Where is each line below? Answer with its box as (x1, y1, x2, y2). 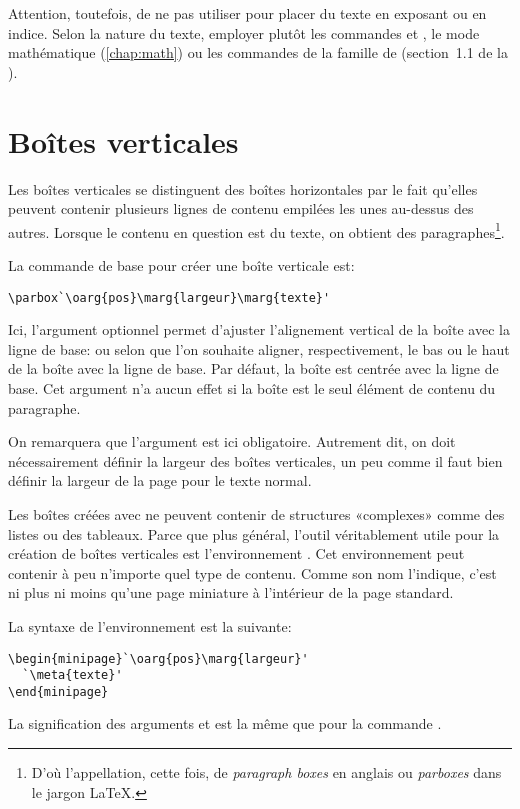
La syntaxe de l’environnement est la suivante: (8, 615, 292, 636)
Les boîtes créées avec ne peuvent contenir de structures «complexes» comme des (8, 503, 505, 524)
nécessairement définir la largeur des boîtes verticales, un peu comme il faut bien (8, 450, 503, 471)
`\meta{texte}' (22, 668, 123, 683)
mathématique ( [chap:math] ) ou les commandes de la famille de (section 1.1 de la (8, 42, 508, 63)
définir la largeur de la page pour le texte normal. (8, 470, 312, 491)
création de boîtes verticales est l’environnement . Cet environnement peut (8, 543, 465, 564)
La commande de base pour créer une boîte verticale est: (8, 254, 355, 275)
